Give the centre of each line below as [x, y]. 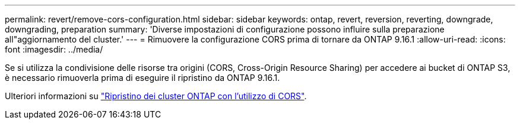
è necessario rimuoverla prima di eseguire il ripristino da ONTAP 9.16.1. [142, 78]
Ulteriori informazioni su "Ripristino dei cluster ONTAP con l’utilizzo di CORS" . [156, 96]
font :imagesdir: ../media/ [54, 49]
